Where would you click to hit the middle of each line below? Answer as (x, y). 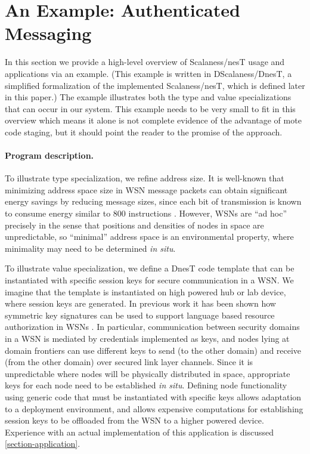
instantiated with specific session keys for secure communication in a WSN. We (149, 280)
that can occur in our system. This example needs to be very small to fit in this (150, 108)
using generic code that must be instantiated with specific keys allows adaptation (153, 396)
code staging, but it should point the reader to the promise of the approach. (144, 132)
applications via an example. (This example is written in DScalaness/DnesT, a (148, 73)
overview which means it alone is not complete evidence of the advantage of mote (153, 120)
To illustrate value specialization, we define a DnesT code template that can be (150, 268)
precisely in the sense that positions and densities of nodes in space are (134, 225)
